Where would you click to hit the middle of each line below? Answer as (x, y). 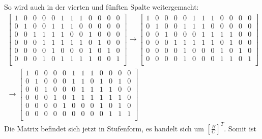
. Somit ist (240, 128)
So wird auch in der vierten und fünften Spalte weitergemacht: (101, 7)
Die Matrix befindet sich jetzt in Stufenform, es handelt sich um (104, 128)
